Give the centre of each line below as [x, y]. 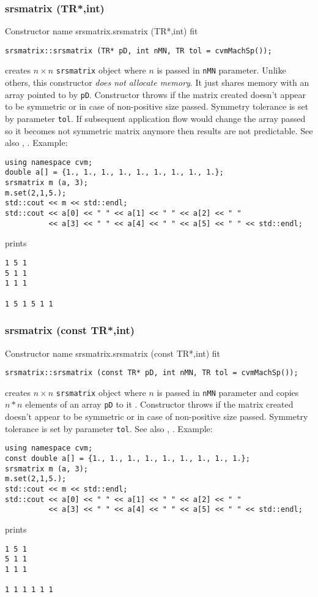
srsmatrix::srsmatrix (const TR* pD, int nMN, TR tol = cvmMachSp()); [152, 373]
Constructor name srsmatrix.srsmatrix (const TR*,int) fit [113, 353]
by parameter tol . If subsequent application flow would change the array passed [155, 118]
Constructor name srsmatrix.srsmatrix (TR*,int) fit [102, 31]
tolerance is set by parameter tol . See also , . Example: [109, 428]
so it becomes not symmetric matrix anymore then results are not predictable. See [159, 130]
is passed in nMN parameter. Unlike [221, 70]
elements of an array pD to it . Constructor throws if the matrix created [159, 404]
